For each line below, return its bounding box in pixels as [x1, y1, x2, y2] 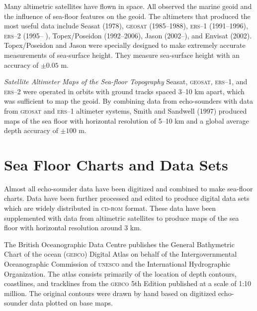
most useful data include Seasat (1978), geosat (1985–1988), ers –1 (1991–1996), [4, 20, 248, 31]
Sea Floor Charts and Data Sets [4, 154, 228, 174]
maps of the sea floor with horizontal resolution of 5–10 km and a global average [4, 115, 249, 126]
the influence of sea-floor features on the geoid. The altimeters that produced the [4, 10, 251, 21]
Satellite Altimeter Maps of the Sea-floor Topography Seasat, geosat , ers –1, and [4, 76, 248, 87]
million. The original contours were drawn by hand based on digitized [4, 288, 216, 298]
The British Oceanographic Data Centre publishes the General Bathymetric [4, 239, 235, 249]
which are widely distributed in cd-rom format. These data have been [4, 203, 216, 213]
